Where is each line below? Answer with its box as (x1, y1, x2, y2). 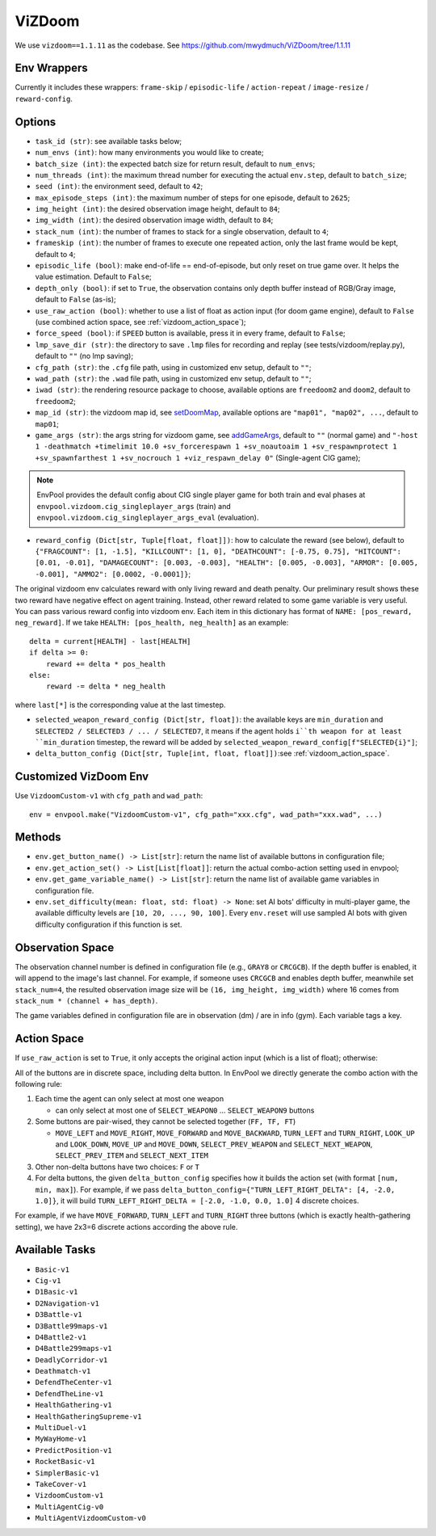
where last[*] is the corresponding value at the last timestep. (15, 700, 226, 709)
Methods (15, 831, 61, 844)
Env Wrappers (15, 61, 88, 75)
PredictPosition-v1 (35, 1446, 112, 1454)
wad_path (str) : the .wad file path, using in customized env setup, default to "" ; (35, 373, 312, 383)
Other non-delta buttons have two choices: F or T (35, 1162, 199, 1172)
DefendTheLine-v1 (35, 1389, 104, 1398)
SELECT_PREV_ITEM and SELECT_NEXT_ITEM (55, 1151, 209, 1160)
